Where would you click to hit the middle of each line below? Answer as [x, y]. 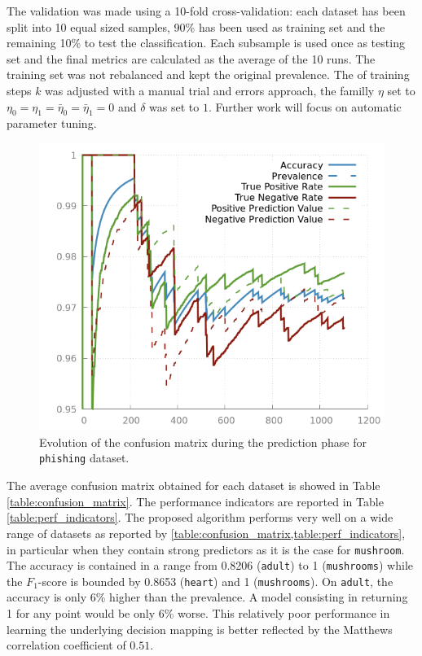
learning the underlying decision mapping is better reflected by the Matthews [200, 629]
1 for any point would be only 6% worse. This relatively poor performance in [198, 613]
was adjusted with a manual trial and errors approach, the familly [210, 90]
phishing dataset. [84, 458]
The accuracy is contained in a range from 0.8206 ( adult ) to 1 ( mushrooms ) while [210, 565]
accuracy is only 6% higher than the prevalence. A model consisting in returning [207, 597]
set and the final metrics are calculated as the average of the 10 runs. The [191, 58]
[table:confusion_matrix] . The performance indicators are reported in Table [195, 501]
